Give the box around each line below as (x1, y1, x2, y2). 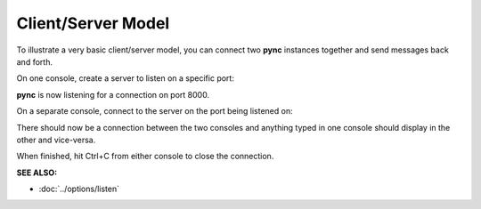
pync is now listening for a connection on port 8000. (16, 89, 209, 100)
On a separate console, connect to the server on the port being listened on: (16, 106, 293, 117)
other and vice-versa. (16, 134, 96, 145)
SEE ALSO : (16, 167, 58, 178)
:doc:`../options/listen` (38, 183, 120, 195)
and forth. (16, 56, 53, 67)
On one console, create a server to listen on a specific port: (16, 73, 235, 84)
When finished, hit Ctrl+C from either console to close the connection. (16, 151, 274, 162)
